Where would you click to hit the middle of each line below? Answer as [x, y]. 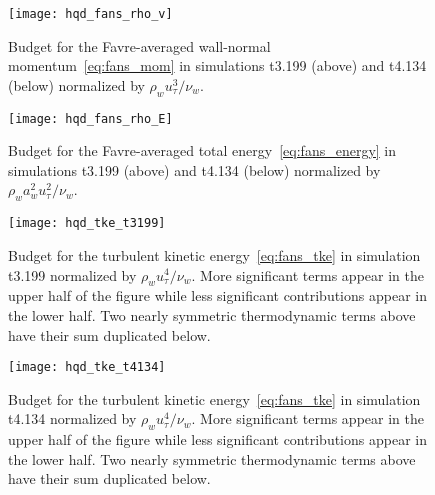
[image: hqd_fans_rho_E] [90, 118]
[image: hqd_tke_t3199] [87, 223]
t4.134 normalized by [72, 418]
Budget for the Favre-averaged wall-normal [139, 45]
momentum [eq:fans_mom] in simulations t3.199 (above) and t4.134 [217, 65]
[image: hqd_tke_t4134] [87, 367]
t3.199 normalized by [72, 274]
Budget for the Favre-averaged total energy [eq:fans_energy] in [202, 150]
